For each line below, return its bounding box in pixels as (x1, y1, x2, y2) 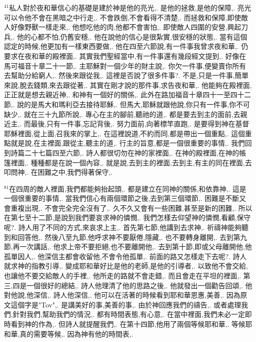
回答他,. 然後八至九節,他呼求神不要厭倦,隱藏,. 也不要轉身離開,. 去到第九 (17, 231, 248, 242)
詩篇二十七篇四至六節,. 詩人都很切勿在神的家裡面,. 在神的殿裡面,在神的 (10, 147, 239, 157)
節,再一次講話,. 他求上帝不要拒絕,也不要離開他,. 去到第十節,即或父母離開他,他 (4, 241, 252, 252)
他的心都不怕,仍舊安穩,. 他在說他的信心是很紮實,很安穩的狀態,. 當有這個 (17, 31, 248, 41)
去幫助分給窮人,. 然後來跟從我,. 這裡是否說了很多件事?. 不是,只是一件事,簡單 (4, 70, 249, 80)
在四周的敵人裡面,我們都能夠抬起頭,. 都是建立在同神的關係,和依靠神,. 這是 (9, 183, 247, 193)
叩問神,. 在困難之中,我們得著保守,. (4, 167, 113, 177)
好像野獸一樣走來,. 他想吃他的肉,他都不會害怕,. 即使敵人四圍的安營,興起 (10, 22, 241, 32)
